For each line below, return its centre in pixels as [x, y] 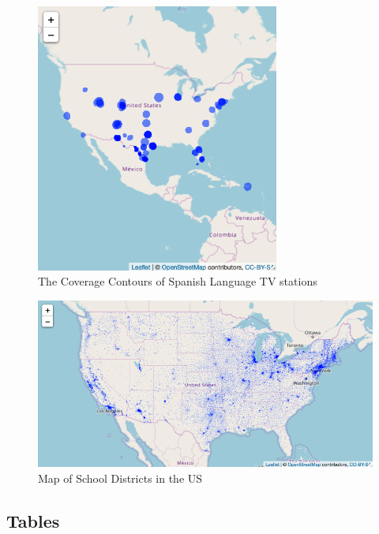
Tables [33, 520]
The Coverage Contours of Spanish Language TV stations [178, 281]
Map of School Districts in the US [120, 478]
